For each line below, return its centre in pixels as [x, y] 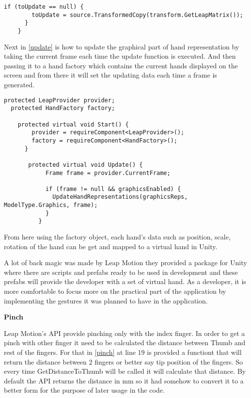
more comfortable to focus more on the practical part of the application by [115, 291]
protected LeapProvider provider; [60, 100]
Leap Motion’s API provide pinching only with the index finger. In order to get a [125, 333]
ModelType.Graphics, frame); [51, 205]
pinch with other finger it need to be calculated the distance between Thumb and [125, 342]
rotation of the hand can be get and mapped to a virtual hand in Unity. [111, 246]
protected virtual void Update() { [86, 165]
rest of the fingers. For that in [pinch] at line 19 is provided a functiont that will [123, 352]
